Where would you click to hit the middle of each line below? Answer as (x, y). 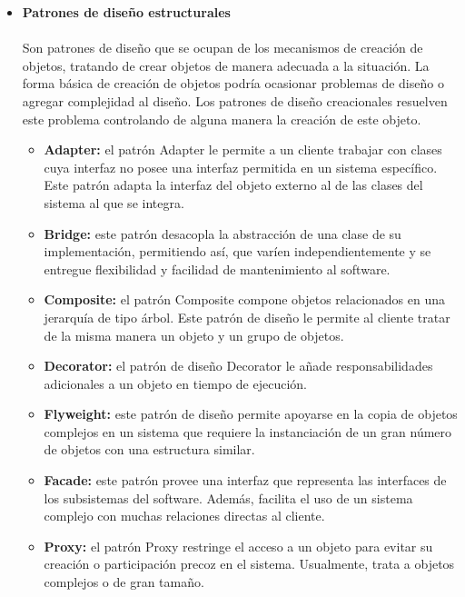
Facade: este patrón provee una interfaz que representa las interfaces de (245, 480)
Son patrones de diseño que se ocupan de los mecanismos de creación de (223, 48)
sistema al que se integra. (114, 202)
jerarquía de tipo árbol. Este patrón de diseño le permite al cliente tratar (247, 317)
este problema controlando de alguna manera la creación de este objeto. (222, 119)
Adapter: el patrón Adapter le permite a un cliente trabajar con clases (243, 149)
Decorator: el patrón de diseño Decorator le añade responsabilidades (238, 366)
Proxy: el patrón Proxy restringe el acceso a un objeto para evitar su (238, 546)
